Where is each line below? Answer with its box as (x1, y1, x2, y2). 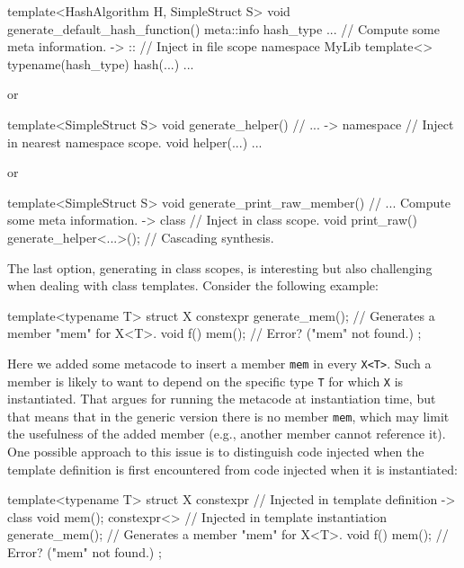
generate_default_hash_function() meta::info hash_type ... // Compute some (7, 19, 440, 38)
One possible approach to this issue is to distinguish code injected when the (7, 442, 424, 461)
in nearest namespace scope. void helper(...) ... (7, 132, 263, 151)
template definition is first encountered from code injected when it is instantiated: (7, 459, 458, 478)
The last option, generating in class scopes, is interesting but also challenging (7, 258, 433, 277)
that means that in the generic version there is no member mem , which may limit (7, 406, 450, 425)
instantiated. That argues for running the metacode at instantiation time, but (7, 389, 436, 408)
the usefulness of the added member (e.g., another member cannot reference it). (7, 424, 446, 443)
